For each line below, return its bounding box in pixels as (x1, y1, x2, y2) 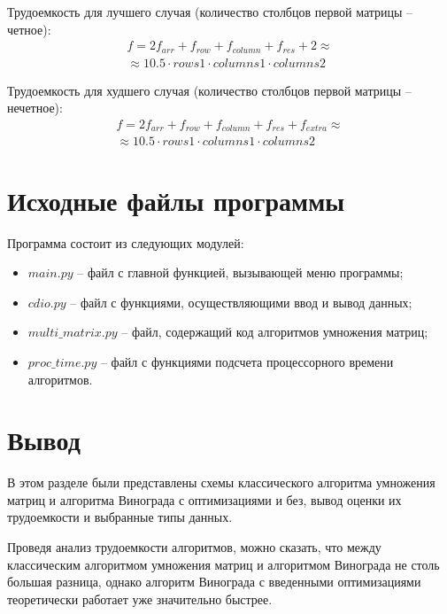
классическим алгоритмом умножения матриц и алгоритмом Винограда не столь (7, 555, 440, 573)
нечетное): (7, 98, 63, 117)
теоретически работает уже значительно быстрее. (7, 589, 273, 608)
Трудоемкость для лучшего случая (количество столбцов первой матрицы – (7, 3, 413, 20)
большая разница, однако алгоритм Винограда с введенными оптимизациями (7, 572, 421, 591)
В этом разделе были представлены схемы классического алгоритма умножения (7, 473, 435, 492)
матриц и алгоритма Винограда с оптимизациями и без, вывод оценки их (7, 490, 402, 509)
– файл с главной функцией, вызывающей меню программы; (77, 263, 404, 282)
